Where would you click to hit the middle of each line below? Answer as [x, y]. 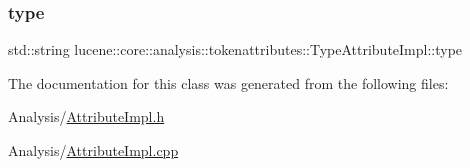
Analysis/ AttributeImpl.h [86, 116]
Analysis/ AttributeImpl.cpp [93, 150]
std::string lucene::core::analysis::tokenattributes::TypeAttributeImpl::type [235, 49]
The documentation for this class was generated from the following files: [228, 82]
